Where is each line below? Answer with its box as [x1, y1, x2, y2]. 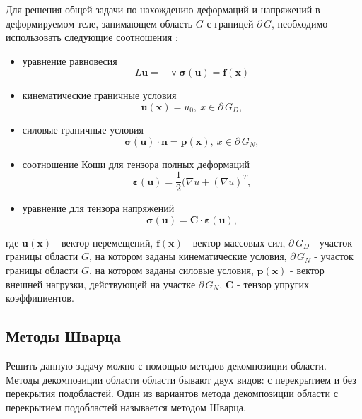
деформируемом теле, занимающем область [6, 16, 193, 30]
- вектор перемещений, [54, 235, 153, 249]
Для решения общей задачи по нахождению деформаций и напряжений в [6, 2, 320, 16]
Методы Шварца [6, 325, 122, 347]
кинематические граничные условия [22, 88, 177, 102]
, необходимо [271, 16, 328, 30]
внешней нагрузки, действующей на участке [6, 276, 196, 291]
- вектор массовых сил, [186, 235, 286, 249]
